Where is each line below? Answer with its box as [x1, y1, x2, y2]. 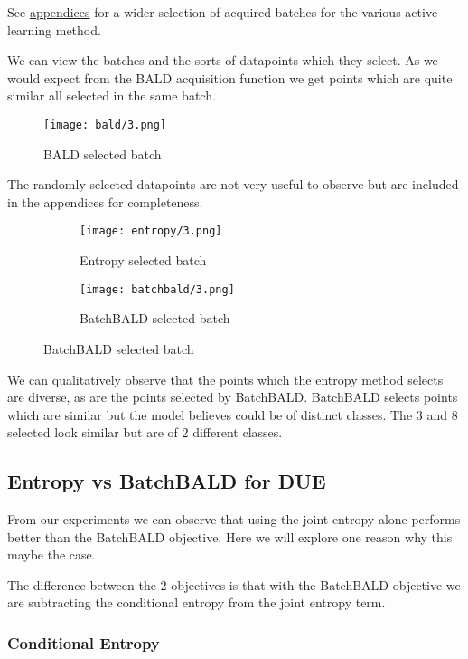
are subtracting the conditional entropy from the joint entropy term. [7, 593, 386, 612]
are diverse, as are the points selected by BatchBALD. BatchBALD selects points [7, 387, 458, 406]
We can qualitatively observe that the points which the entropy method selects [7, 369, 444, 388]
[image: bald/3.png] [43, 118, 167, 131]
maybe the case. [7, 545, 96, 564]
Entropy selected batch [80, 251, 207, 270]
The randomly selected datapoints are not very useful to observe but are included [7, 175, 459, 194]
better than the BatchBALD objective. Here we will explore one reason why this [7, 527, 453, 546]
